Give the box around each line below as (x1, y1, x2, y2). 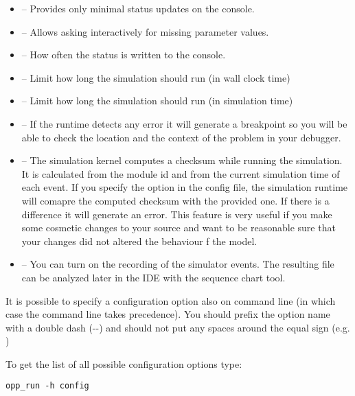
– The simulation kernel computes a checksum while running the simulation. (21, 153, 343, 167)
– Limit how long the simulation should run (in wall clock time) (21, 70, 290, 84)
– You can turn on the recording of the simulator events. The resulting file (21, 257, 334, 271)
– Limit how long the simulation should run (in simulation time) (21, 93, 293, 108)
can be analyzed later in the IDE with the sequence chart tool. (21, 270, 286, 284)
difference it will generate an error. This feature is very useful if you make (21, 207, 332, 221)
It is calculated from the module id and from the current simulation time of (21, 166, 340, 180)
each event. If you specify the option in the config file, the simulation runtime (21, 180, 348, 194)
